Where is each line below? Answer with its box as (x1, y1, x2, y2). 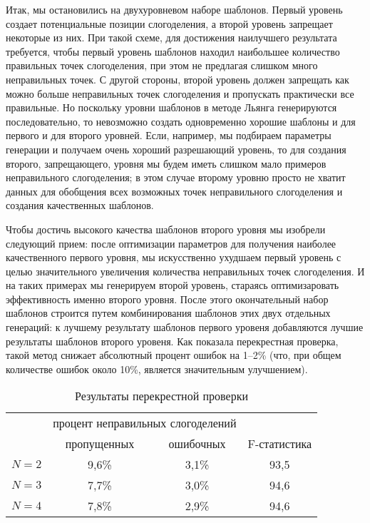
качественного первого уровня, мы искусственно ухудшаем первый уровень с (6, 250, 341, 265)
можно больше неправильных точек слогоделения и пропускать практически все (6, 86, 354, 101)
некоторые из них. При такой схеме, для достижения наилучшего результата (6, 30, 337, 45)
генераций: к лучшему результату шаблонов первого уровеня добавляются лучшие (6, 320, 364, 335)
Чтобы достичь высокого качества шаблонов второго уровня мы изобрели (6, 221, 326, 236)
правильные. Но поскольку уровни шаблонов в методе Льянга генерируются (6, 100, 337, 115)
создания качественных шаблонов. (6, 198, 154, 213)
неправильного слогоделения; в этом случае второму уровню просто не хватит (6, 170, 346, 185)
